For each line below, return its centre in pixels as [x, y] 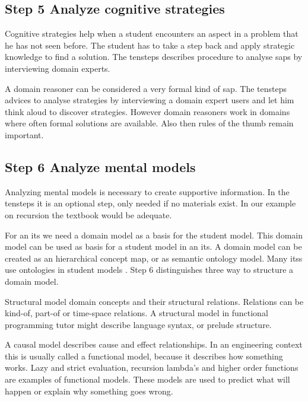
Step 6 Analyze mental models [100, 166]
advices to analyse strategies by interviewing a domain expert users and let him [150, 100]
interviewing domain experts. [58, 68]
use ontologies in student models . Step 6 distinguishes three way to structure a [149, 270]
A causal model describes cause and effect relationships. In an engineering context [154, 344]
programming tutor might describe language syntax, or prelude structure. [138, 324]
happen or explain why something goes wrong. [89, 391]
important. [24, 134]
